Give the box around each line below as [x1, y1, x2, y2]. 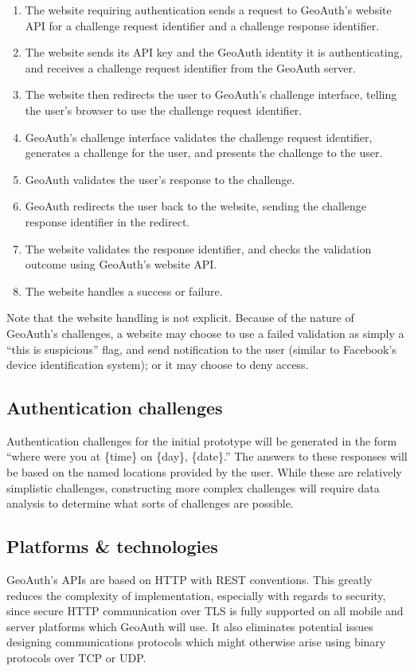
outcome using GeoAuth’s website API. [25, 256, 217, 273]
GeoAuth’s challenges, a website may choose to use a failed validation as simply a [6, 324, 404, 341]
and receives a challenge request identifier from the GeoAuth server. [25, 59, 356, 76]
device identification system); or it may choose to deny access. [6, 356, 309, 373]
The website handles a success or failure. [25, 282, 223, 299]
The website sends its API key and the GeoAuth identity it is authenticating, [25, 44, 403, 61]
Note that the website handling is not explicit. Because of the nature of [6, 309, 354, 326]
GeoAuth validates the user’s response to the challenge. [25, 171, 295, 187]
